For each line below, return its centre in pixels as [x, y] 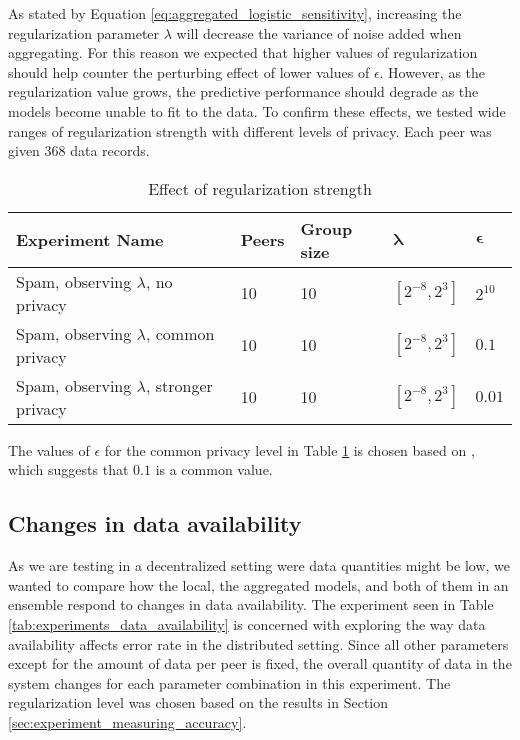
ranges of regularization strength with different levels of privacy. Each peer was [250, 130]
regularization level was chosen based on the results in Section [198, 702]
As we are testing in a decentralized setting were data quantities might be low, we [259, 565]
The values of [49, 449]
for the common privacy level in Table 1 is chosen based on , [289, 449]
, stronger [179, 385]
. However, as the [432, 71]
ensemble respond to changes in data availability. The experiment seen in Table [251, 604]
